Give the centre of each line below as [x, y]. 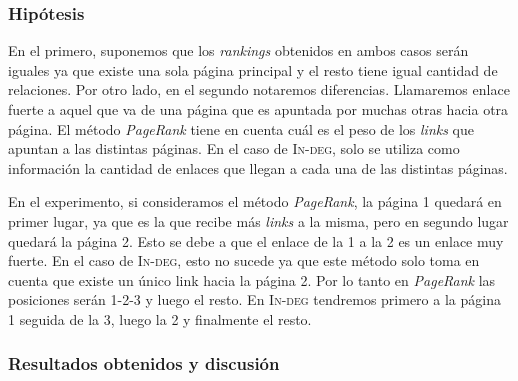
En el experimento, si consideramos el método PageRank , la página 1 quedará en [255, 201]
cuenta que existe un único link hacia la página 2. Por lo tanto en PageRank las [252, 279]
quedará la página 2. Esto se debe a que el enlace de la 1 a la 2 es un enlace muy [256, 240]
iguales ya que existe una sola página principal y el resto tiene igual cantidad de [253, 69]
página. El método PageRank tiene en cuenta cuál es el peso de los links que [241, 128]
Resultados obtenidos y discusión [144, 363]
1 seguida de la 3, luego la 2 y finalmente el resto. [160, 318]
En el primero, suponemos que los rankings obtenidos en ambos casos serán [238, 50]
